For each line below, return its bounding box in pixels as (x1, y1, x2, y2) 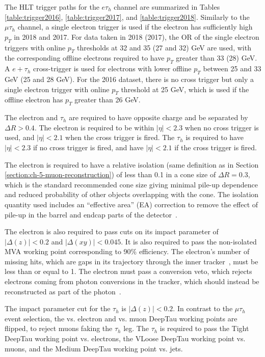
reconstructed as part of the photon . (5, 286, 121, 296)
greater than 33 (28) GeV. (176, 52, 257, 63)
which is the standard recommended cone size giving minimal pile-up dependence (5, 179, 258, 189)
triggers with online (5, 42, 66, 52)
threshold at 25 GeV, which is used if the (121, 84, 249, 94)
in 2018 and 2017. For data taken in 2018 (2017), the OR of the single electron (14, 31, 259, 42)
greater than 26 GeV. (74, 94, 141, 105)
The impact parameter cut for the (5, 303, 111, 314)
